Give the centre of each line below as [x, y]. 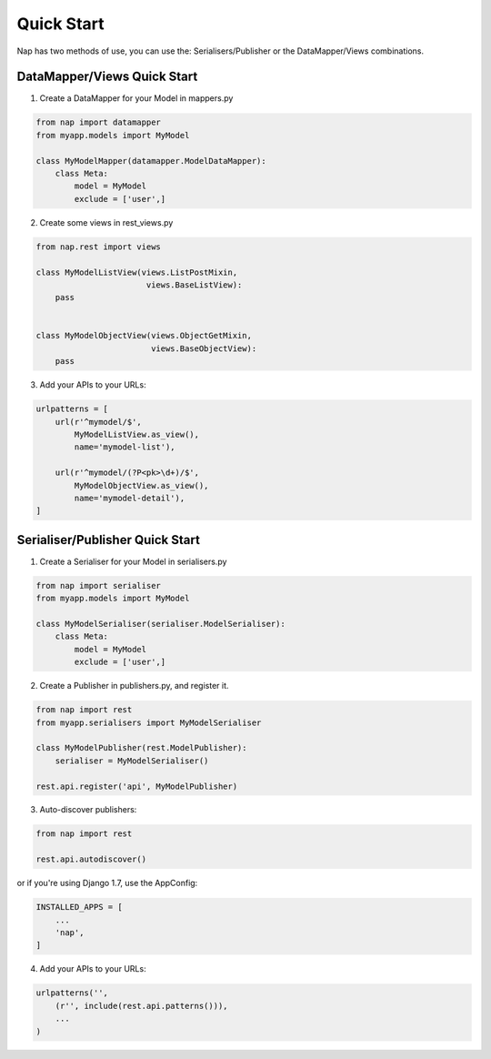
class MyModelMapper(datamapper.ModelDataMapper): [151, 161]
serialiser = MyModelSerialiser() [132, 761]
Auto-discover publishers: [88, 810]
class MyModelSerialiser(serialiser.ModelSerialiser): [160, 624]
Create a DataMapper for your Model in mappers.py [136, 98]
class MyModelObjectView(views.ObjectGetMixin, [144, 336]
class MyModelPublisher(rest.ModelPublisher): [141, 748]
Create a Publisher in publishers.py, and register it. [134, 686]
